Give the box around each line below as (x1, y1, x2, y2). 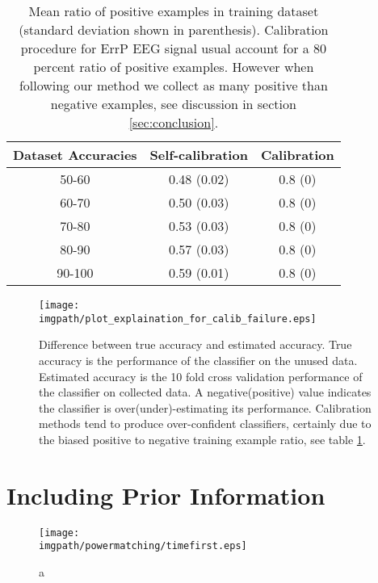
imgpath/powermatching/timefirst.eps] (39, 540, 247, 552)
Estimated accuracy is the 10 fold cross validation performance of (39, 367, 363, 384)
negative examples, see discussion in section (50, 94, 296, 113)
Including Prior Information (6, 478, 325, 511)
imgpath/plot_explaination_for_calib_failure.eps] (39, 312, 317, 325)
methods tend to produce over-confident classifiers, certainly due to (39, 415, 372, 432)
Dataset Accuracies (13, 145, 137, 164)
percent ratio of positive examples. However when (33, 57, 314, 76)
